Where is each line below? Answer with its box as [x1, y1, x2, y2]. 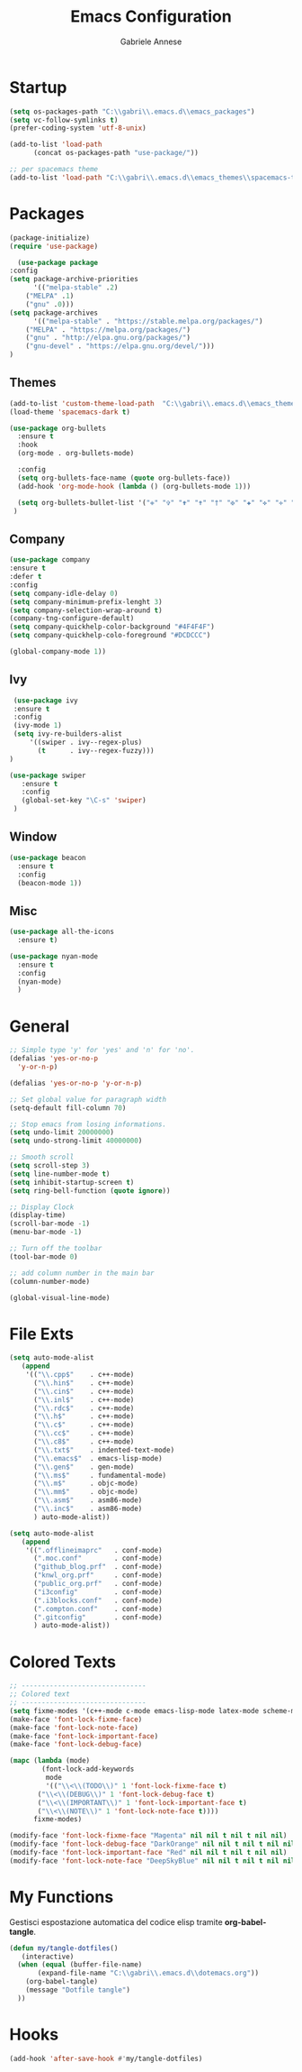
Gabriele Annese [120, 36, 182, 47]
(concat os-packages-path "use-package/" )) [32, 149, 200, 158]
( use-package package [17, 258, 99, 267]
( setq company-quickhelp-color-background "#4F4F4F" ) [9, 622, 216, 632]
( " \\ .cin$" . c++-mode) [32, 1387, 135, 1396]
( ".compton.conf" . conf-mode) [32, 1604, 164, 1613]
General [9, 1016, 70, 1036]
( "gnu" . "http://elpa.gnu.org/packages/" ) [25, 334, 191, 343]
